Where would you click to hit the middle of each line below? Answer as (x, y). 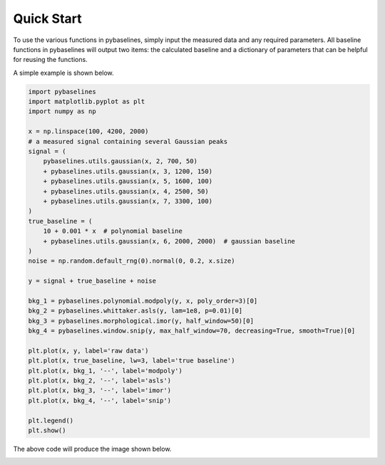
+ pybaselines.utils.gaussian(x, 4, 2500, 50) (126, 191)
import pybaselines (62, 92)
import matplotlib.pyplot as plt (87, 102)
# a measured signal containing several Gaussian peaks (128, 141)
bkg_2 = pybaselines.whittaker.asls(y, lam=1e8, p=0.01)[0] (135, 311)
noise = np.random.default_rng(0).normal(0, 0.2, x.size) (132, 261)
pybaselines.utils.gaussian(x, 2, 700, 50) (120, 161)
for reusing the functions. (51, 60)
